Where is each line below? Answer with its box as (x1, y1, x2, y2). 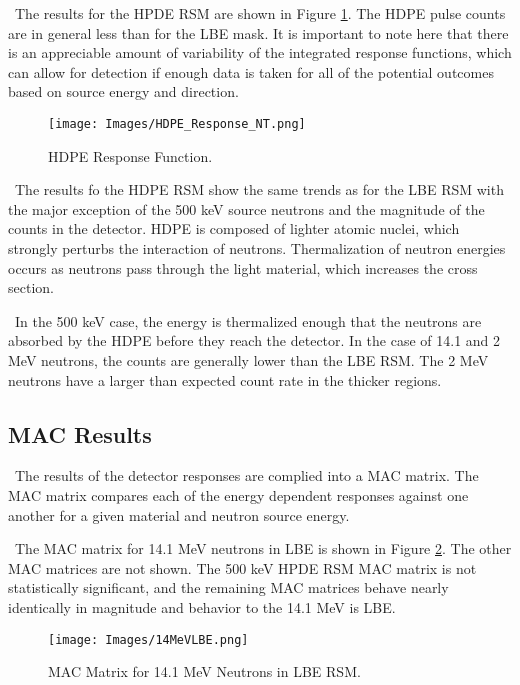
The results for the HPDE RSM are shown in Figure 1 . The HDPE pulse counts (14, 3, 506, 23)
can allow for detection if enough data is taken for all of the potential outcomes (8, 61, 494, 82)
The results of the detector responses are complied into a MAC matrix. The (14, 465, 479, 486)
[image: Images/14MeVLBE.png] (48, 632, 249, 647)
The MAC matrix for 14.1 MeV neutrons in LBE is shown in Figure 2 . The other (14, 538, 512, 559)
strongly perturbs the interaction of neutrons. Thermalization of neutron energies (8, 238, 506, 258)
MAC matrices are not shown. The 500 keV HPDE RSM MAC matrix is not (8, 557, 477, 578)
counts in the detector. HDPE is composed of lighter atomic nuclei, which (8, 218, 460, 239)
